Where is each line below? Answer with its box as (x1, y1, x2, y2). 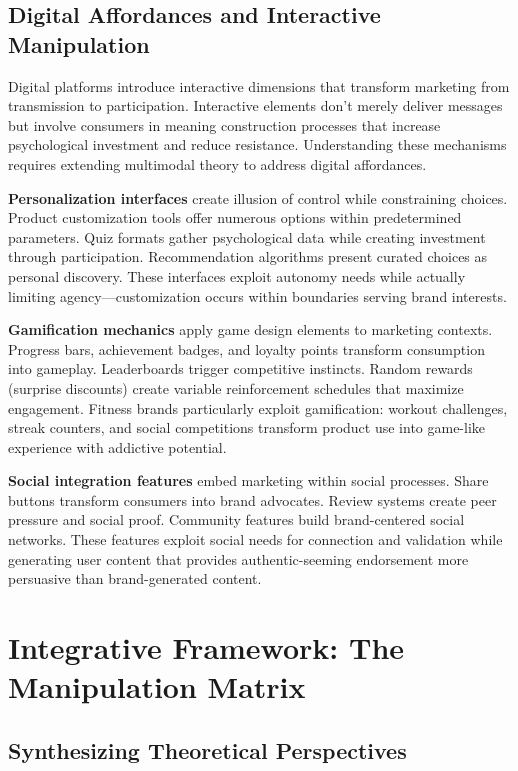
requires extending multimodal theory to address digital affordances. (8, 153, 427, 174)
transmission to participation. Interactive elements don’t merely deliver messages (8, 95, 503, 116)
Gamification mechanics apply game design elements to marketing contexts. (8, 319, 493, 340)
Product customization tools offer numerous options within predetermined (8, 207, 462, 228)
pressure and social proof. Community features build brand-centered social (8, 509, 465, 530)
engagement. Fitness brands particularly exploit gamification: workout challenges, (8, 397, 508, 418)
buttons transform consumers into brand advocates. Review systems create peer (8, 489, 497, 510)
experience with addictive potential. (8, 436, 227, 457)
